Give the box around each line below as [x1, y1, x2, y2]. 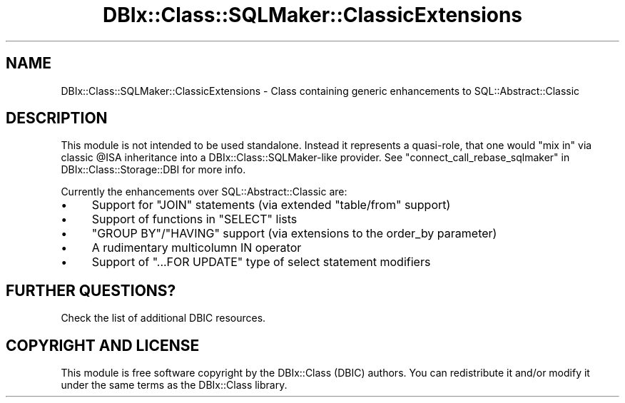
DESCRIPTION [6, 109, 108, 128]
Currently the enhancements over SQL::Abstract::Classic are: [61, 185, 347, 198]
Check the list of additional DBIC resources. [61, 312, 266, 325]
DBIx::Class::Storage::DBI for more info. [61, 163, 246, 176]
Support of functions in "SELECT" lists [91, 212, 298, 227]
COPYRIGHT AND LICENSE [6, 336, 200, 354]
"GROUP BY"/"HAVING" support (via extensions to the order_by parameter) [91, 226, 497, 241]
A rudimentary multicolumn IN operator [91, 240, 302, 255]
